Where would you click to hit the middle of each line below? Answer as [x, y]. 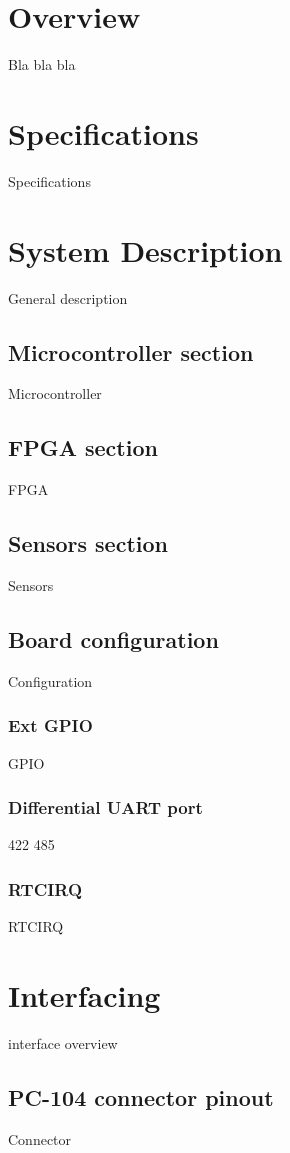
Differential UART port [105, 807]
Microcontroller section [131, 351]
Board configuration [113, 638]
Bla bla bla [42, 64]
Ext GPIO [50, 725]
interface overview [63, 1042]
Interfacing [84, 994]
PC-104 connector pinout [141, 1096]
